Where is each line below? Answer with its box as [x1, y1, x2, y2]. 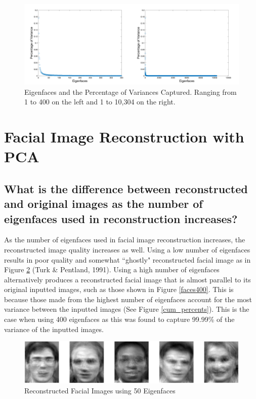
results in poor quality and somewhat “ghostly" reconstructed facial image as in [4, 254, 251, 265]
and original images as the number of [4, 196, 203, 211]
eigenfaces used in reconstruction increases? [4, 210, 238, 226]
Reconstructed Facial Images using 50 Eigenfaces [24, 385, 176, 396]
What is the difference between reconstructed [4, 180, 248, 196]
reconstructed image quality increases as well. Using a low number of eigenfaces [4, 244, 250, 255]
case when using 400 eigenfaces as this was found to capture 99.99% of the [4, 314, 235, 324]
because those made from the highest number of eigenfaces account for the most [4, 294, 252, 304]
